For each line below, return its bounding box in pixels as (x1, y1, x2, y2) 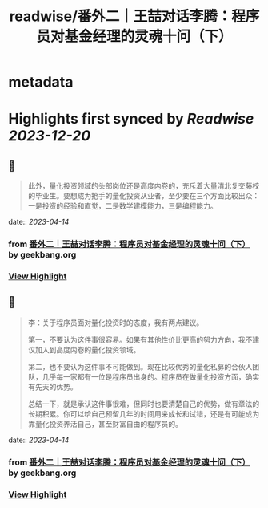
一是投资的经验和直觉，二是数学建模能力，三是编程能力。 (27, 201, 218, 211)
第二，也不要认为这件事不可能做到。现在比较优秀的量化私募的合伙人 (27, 362, 253, 372)
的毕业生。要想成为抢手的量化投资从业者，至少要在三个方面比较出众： (27, 191, 260, 201)
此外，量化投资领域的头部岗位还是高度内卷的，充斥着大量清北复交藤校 (27, 181, 260, 191)
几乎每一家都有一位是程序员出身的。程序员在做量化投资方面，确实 (42, 372, 260, 381)
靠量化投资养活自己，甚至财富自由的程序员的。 (27, 419, 182, 429)
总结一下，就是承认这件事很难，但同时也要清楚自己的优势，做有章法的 (27, 399, 260, 408)
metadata (8, 73, 74, 91)
